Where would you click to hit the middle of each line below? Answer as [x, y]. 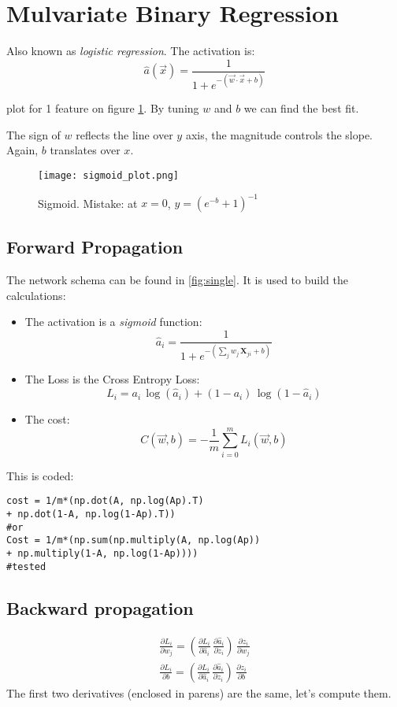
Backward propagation [100, 607]
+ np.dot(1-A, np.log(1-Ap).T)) [91, 515]
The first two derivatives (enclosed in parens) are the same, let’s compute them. [199, 692]
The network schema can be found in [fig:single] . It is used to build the [177, 280]
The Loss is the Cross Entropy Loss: [112, 379]
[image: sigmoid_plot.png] [108, 175]
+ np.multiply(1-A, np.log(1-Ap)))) [102, 553]
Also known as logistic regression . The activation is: [131, 51]
